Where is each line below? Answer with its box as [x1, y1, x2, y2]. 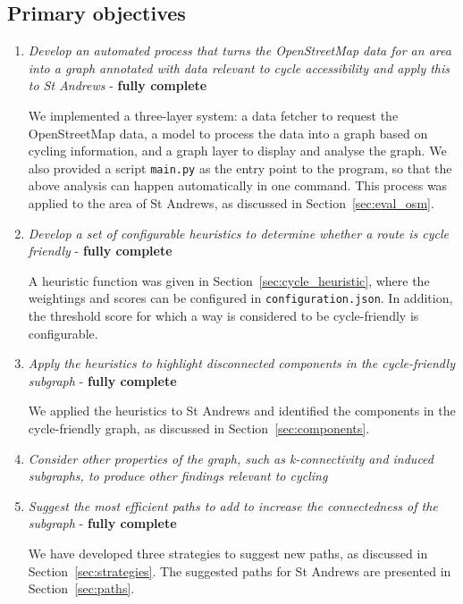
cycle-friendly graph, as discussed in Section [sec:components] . [28, 419, 370, 438]
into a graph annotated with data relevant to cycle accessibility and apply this [28, 58, 450, 77]
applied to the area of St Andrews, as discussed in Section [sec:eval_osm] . [28, 194, 434, 213]
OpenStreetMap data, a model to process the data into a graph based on [28, 123, 428, 142]
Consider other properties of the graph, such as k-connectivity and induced [28, 449, 434, 467]
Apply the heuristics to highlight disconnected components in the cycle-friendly [28, 354, 455, 373]
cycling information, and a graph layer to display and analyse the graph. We [28, 141, 447, 160]
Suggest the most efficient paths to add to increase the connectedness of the [28, 496, 438, 515]
